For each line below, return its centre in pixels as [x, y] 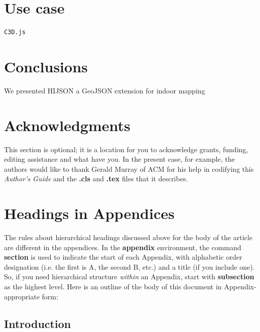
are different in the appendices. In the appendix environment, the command [123, 247]
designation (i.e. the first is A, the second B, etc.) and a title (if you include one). [129, 266]
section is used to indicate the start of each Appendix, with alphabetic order [123, 257]
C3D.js [15, 32]
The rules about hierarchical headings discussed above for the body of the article [128, 237]
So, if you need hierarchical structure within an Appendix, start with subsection [129, 276]
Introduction [38, 323]
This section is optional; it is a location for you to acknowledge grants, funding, [126, 149]
